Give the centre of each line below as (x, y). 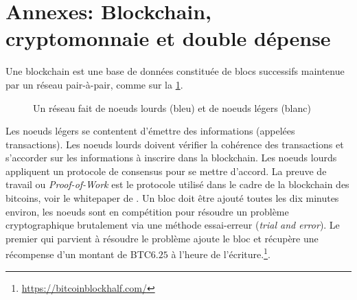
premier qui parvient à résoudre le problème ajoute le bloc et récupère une (162, 238)
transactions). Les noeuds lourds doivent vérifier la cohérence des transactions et (175, 144)
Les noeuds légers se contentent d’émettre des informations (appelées (150, 131)
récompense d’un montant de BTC (78, 254)
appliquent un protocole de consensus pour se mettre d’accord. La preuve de (166, 171)
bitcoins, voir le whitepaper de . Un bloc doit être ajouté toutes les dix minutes (172, 198)
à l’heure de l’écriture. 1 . (221, 253)
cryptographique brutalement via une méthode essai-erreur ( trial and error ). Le (173, 225)
